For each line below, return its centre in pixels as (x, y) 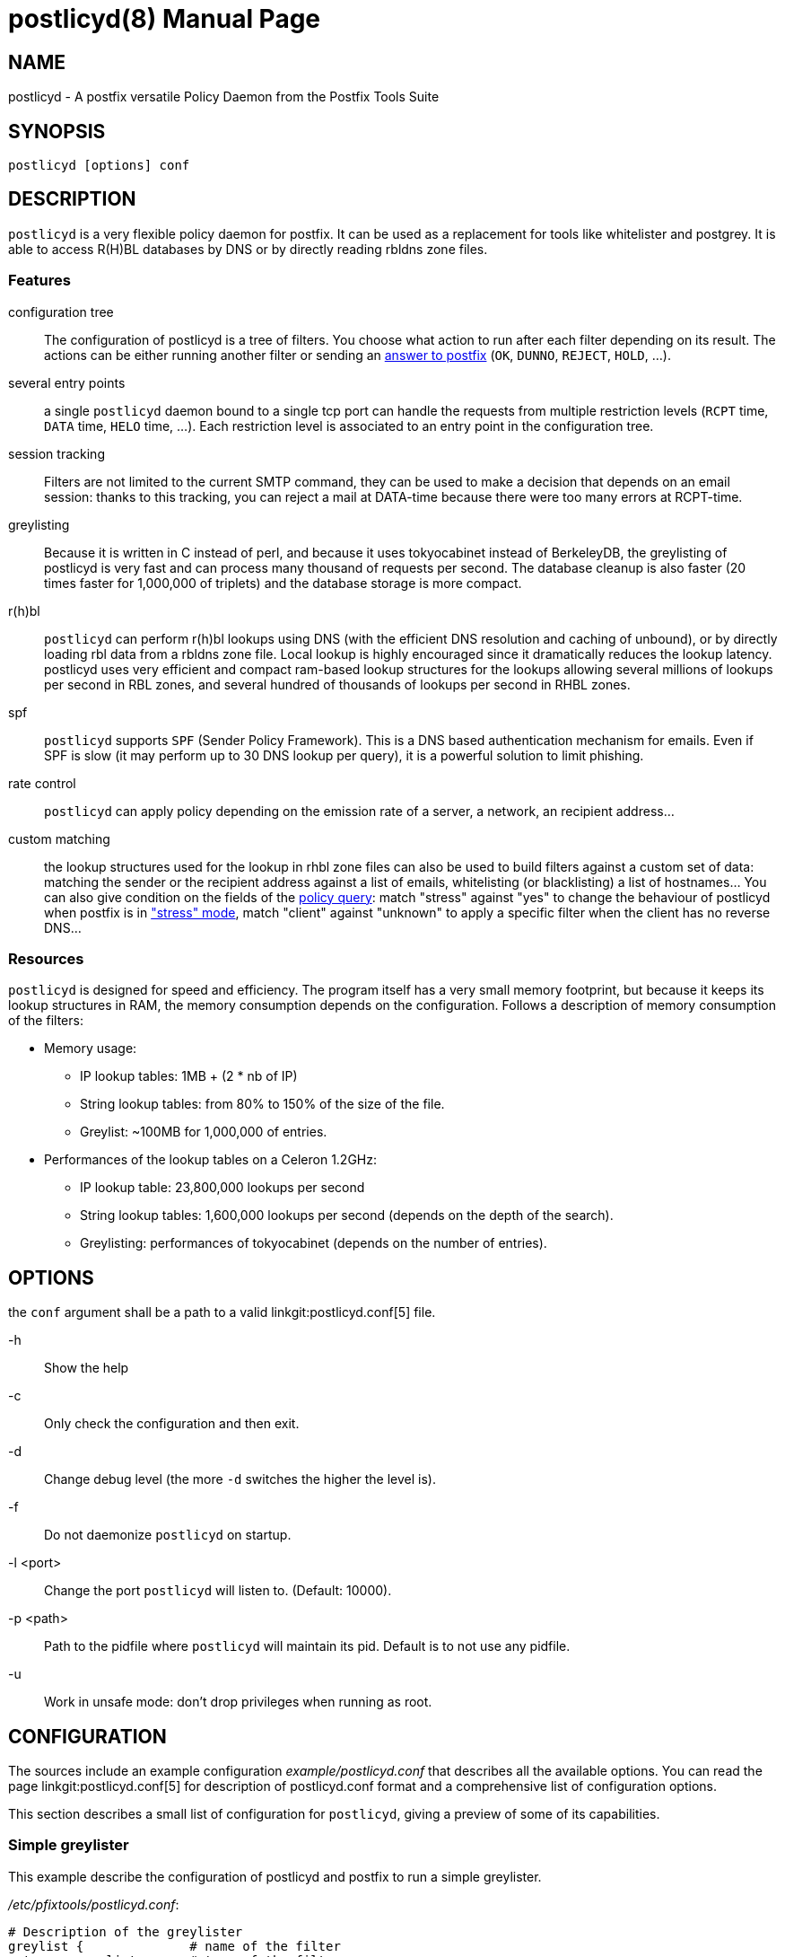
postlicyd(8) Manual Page (165, 19)
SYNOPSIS (57, 131)
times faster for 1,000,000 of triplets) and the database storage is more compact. (283, 583)
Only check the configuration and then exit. (172, 1424)
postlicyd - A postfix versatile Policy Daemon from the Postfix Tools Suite (224, 97)
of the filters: (46, 1021)
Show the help (87, 1368)
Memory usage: (91, 1049)
